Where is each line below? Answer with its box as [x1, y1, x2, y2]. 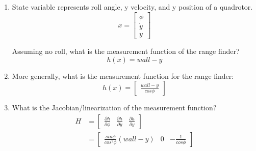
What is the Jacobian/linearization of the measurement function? [12, 102, 217, 113]
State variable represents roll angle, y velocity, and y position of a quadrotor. [12, 2, 253, 12]
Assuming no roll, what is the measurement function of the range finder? [12, 45, 240, 56]
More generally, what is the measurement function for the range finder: [12, 70, 234, 81]
